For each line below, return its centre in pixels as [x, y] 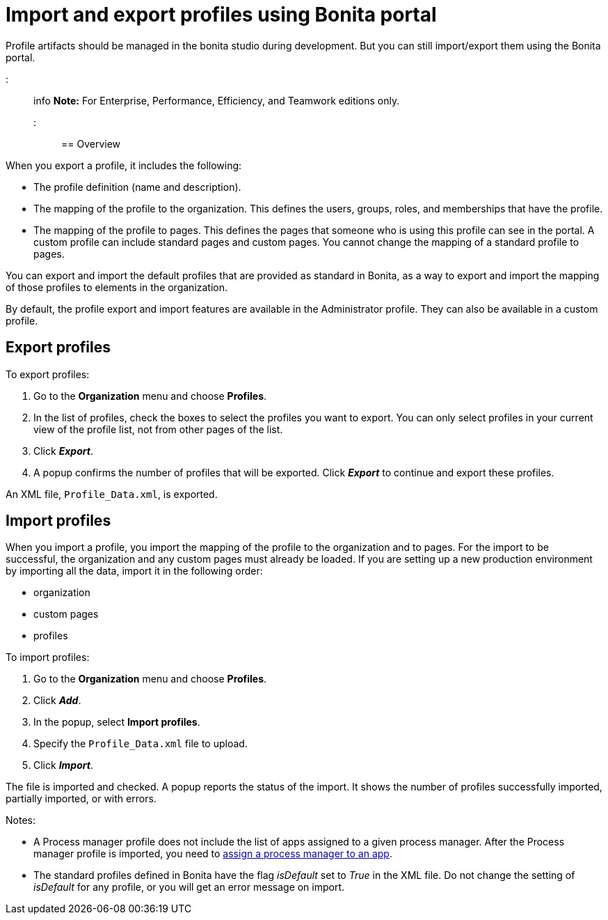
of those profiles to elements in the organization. [117, 287]
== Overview [91, 143]
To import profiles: [48, 657]
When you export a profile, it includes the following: [124, 165]
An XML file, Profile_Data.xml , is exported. [112, 494]
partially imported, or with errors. [81, 799]
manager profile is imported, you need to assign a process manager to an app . [213, 854]
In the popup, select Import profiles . [117, 722]
